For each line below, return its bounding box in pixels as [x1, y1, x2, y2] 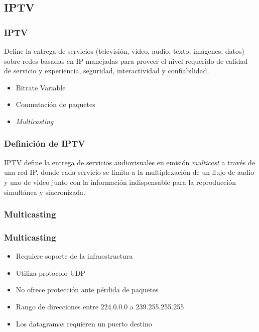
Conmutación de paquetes [16, 99, 95, 109]
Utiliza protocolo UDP [16, 267, 85, 278]
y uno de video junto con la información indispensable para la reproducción [4, 176, 236, 187]
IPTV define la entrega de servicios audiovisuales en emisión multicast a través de [4, 157, 255, 167]
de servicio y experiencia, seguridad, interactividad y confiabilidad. [4, 65, 209, 76]
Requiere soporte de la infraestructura [16, 251, 133, 261]
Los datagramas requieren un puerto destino [16, 318, 152, 328]
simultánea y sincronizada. [4, 186, 85, 197]
